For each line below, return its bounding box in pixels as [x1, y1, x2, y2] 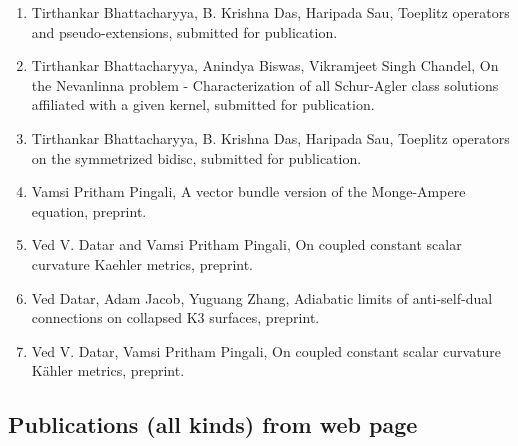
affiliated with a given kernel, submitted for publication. [31, 94, 375, 115]
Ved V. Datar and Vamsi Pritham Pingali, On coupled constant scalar [31, 234, 462, 255]
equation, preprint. [31, 200, 147, 221]
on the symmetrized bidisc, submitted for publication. [31, 147, 362, 168]
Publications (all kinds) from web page [8, 409, 418, 440]
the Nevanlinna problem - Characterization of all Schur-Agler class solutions [31, 74, 499, 95]
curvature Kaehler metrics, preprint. [31, 253, 254, 274]
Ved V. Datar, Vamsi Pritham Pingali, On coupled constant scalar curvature [31, 340, 502, 361]
